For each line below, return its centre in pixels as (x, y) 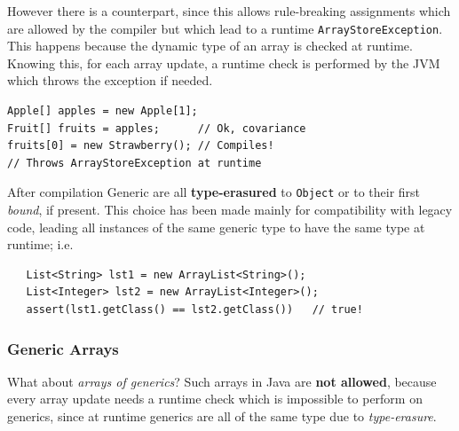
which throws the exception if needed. (110, 80)
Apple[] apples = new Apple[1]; (103, 111)
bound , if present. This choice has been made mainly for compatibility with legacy (230, 210)
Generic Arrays (63, 348)
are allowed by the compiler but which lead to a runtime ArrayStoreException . (225, 28)
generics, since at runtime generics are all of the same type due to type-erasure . (222, 416)
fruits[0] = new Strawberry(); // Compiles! (141, 146)
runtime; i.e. (40, 244)
